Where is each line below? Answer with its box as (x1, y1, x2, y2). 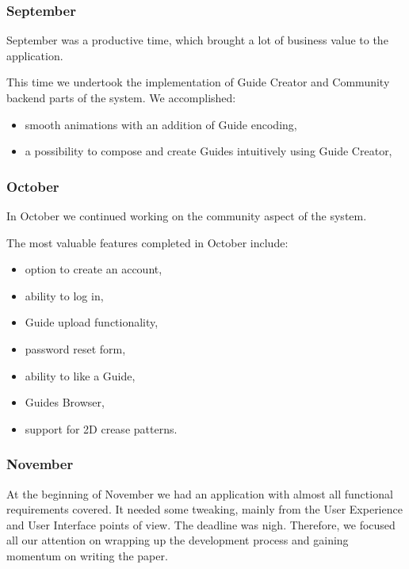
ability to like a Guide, (25, 367, 136, 384)
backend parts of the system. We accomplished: (6, 90, 236, 105)
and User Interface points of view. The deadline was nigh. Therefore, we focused (6, 516, 396, 533)
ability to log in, (25, 287, 104, 304)
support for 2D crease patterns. (25, 420, 178, 437)
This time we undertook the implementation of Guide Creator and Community (6, 74, 390, 90)
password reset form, (25, 340, 126, 357)
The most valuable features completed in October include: (6, 234, 289, 250)
